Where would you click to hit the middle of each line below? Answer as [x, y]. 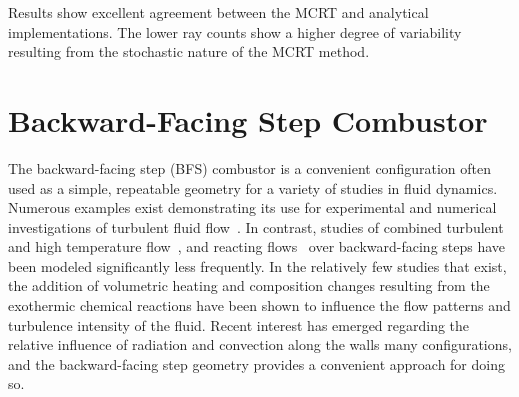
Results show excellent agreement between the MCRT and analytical [218, 12]
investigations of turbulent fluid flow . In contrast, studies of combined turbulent [256, 226]
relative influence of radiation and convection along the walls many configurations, [260, 344]
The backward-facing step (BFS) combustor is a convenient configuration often [249, 167]
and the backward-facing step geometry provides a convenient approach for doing [256, 363]
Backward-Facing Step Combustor [248, 119]
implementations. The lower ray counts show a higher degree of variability [235, 31]
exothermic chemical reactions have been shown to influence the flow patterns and [259, 305]
